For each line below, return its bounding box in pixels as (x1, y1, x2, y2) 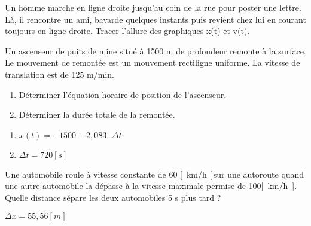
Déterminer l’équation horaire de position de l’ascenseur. (19, 88, 227, 100)
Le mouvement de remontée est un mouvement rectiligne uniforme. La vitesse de (5, 56, 300, 69)
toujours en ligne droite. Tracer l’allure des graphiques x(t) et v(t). (5, 25, 250, 37)
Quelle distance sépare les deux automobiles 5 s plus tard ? (5, 191, 221, 203)
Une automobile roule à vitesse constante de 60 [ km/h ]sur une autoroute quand (5, 167, 304, 180)
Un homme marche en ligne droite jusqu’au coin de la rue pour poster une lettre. (5, 1, 301, 13)
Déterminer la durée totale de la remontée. (19, 108, 175, 121)
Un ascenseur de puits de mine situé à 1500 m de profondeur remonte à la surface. (5, 44, 306, 57)
